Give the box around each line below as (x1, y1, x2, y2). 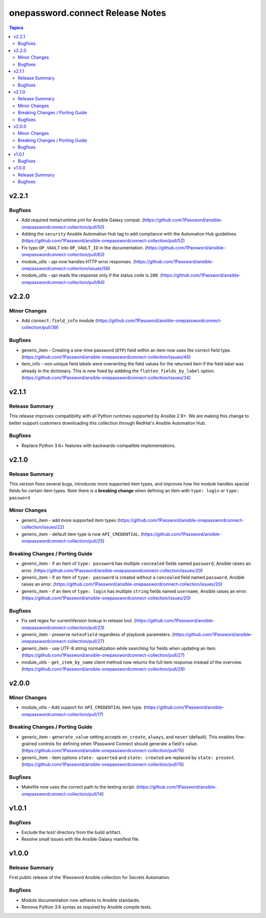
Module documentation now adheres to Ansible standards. (21, 897, 140, 903)
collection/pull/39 (21, 324, 58, 330)
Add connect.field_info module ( (21, 318, 97, 323)
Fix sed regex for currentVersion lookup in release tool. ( (21, 618, 136, 624)
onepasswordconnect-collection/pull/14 (21, 791, 102, 797)
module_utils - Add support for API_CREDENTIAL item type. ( (21, 704, 145, 711)
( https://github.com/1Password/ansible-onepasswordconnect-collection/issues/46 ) (21, 354, 191, 360)
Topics (9, 25, 24, 31)
